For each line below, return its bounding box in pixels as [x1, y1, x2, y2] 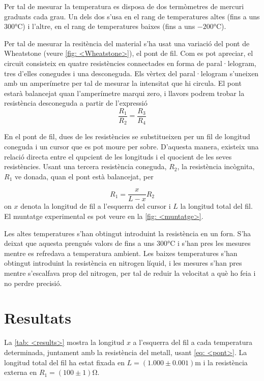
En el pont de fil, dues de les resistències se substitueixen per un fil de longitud [4, 131, 250, 142]
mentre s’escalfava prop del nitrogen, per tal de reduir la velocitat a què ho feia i [4, 268, 256, 278]
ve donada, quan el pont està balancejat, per [14, 171, 154, 181]
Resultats [4, 307, 71, 328]
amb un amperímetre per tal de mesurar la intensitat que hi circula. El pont [4, 78, 242, 88]
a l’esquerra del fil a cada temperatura [133, 337, 252, 347]
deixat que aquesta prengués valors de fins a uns [4, 238, 155, 248]
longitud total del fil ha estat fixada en [4, 357, 125, 367]
